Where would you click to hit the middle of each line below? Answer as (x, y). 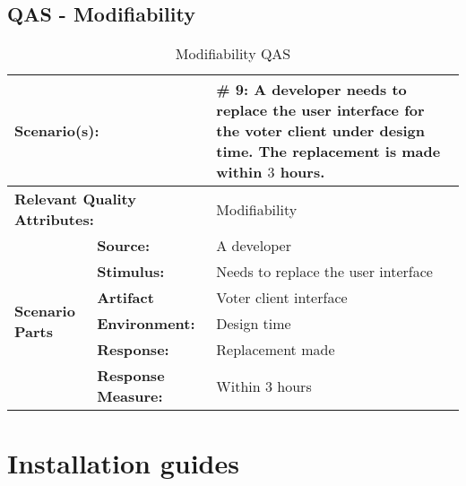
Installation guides (123, 463)
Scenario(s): (57, 131)
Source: (124, 246)
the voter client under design (321, 131)
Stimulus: (131, 272)
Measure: (130, 396)
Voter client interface (282, 298)
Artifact (125, 298)
